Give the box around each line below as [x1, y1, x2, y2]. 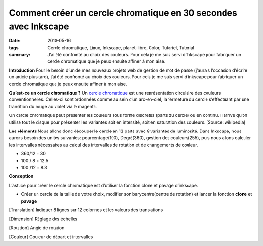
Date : [9, 38, 20, 44]
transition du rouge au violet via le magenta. [9, 103, 97, 109]
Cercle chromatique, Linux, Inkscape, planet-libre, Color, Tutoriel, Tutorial [47, 44, 194, 51]
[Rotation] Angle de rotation [9, 225, 65, 231]
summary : [9, 52, 31, 57]
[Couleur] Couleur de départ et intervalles [9, 234, 93, 240]
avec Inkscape [9, 21, 69, 32]
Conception [9, 173, 34, 179]
